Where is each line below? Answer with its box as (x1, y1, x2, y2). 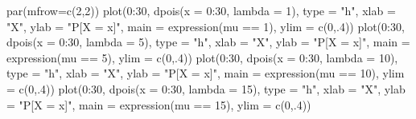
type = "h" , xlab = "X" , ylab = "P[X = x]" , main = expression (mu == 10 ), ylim (6, 65, 405, 81)
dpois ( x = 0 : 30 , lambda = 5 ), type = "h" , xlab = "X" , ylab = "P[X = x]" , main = (6, 34, 410, 50)
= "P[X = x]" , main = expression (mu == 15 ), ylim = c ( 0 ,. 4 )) (6, 96, 311, 113)
